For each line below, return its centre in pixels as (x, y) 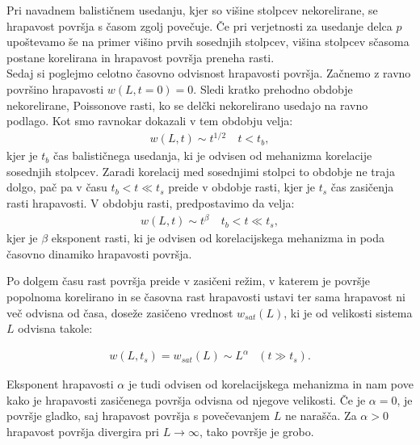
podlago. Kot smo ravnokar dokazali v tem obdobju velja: (150, 121)
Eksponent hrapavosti (60, 384)
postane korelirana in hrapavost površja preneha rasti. (141, 57)
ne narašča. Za (321, 416)
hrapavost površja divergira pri (83, 432)
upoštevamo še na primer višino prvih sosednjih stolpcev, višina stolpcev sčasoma (208, 42)
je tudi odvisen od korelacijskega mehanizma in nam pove (271, 384)
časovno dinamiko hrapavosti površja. (99, 253)
